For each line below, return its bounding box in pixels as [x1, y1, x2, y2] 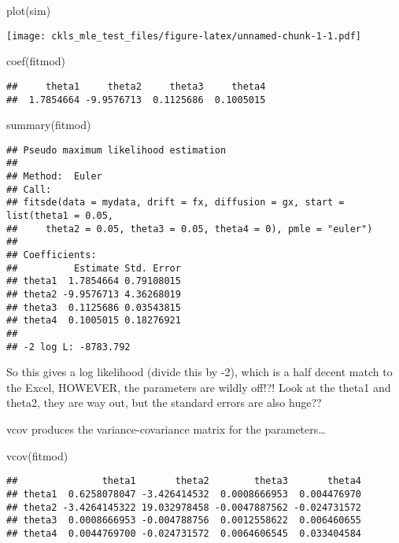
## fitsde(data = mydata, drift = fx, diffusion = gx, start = [6, 197, 345, 209]
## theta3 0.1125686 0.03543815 [6, 301, 181, 313]
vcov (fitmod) [6, 447, 68, 464]
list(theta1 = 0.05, [6, 210, 114, 222]
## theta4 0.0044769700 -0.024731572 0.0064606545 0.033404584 [6, 527, 362, 539]
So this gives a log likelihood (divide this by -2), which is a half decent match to [6, 364, 393, 380]
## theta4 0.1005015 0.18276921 [6, 315, 181, 327]
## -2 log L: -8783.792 [6, 341, 131, 353]
